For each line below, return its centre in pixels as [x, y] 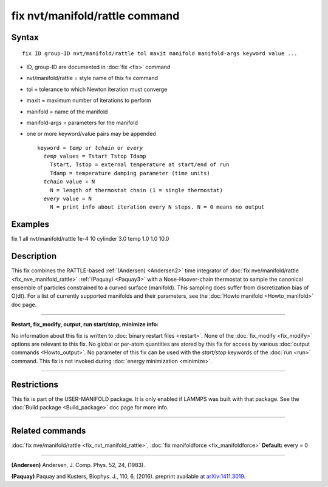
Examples [30, 224]
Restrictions [35, 384]
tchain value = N [69, 182]
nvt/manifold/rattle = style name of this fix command [92, 78]
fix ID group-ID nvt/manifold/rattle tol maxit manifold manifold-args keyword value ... [160, 53]
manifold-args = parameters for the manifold [82, 123]
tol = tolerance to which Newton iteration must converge [97, 89]
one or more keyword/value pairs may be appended [91, 134]
